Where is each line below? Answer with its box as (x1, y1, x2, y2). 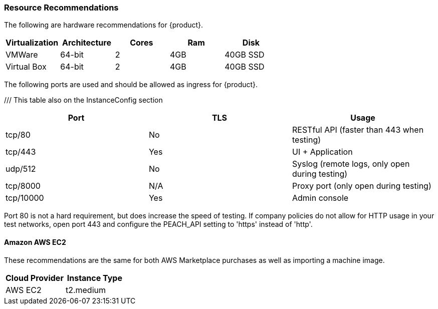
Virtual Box (6, 62, 47, 72)
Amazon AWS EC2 (4, 237, 66, 246)
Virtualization (6, 38, 59, 48)
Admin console (292, 193, 349, 203)
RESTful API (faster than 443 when (292, 125, 424, 135)
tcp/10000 (6, 193, 44, 203)
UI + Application (292, 147, 353, 157)
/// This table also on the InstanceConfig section (4, 96, 163, 105)
